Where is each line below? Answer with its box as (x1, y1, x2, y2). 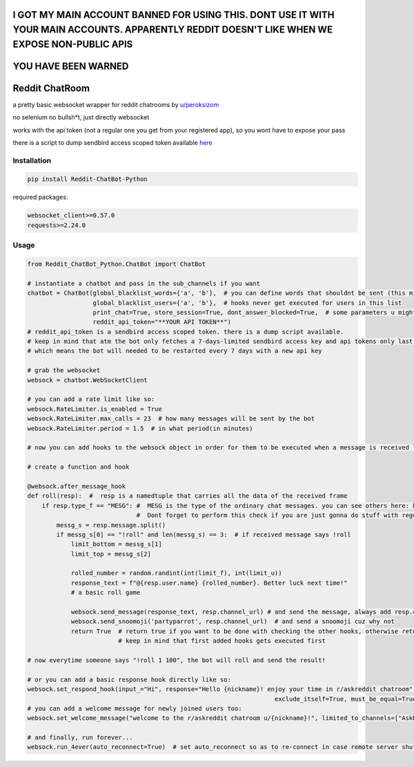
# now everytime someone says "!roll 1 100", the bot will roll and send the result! (27, 656, 326, 664)
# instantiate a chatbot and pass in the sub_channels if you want (27, 280, 261, 287)
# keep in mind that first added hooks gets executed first (118, 637, 326, 645)
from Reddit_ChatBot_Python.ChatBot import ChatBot (27, 260, 206, 268)
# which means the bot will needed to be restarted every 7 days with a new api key (27, 347, 322, 355)
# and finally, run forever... (27, 734, 134, 741)
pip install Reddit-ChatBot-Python (27, 175, 148, 183)
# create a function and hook (27, 463, 130, 471)
